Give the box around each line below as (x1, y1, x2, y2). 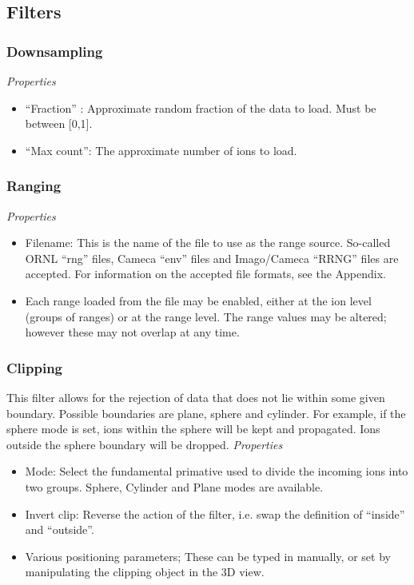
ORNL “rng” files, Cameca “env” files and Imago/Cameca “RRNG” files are (25, 249, 399, 266)
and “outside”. (25, 521, 94, 538)
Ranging (6, 176, 62, 196)
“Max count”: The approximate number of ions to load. (25, 141, 297, 158)
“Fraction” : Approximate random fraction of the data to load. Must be (25, 99, 376, 116)
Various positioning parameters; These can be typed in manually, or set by (25, 547, 391, 564)
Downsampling (6, 41, 103, 61)
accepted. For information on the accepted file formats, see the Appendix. (25, 265, 386, 282)
